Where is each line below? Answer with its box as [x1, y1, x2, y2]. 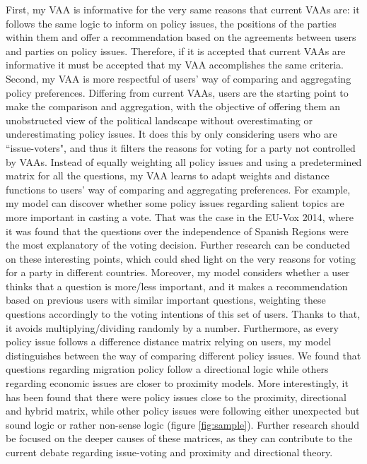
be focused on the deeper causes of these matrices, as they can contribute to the [6, 431, 353, 446]
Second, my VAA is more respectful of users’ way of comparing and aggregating [6, 71, 351, 85]
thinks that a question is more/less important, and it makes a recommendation [6, 278, 348, 293]
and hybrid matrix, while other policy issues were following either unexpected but [6, 403, 360, 418]
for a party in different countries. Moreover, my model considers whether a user [6, 265, 350, 280]
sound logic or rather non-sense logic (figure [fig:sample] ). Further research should [6, 417, 359, 432]
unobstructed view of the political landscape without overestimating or [6, 112, 313, 127]
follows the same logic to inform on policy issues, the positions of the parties [6, 16, 337, 30]
